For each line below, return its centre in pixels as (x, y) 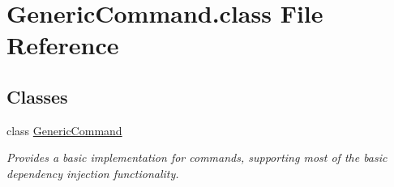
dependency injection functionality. (93, 173)
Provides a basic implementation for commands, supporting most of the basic (197, 157)
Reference (63, 45)
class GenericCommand (64, 130)
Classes (37, 96)
